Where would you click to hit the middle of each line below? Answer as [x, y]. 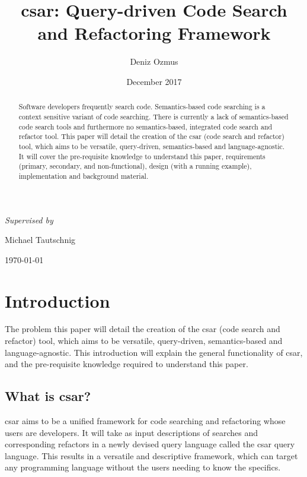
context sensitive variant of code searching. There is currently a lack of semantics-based [153, 116]
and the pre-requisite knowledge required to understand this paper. [127, 364]
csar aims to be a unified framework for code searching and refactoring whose [145, 421]
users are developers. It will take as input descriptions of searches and [131, 432]
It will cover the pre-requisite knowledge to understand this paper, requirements [142, 156]
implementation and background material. [84, 176]
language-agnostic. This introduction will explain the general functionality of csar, [154, 352]
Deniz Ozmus [154, 61]
